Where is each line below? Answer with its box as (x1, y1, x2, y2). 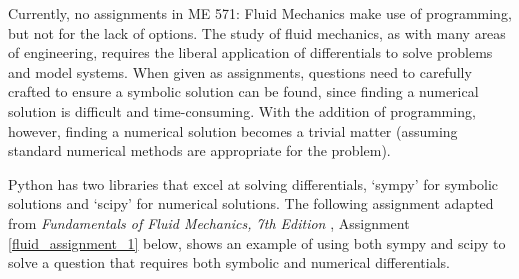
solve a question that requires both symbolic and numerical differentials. (8, 252, 450, 273)
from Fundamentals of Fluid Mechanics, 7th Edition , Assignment (8, 212, 410, 233)
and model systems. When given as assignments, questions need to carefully (8, 61, 472, 82)
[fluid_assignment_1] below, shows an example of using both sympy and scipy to (8, 232, 506, 253)
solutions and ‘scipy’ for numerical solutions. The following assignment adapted (8, 193, 494, 214)
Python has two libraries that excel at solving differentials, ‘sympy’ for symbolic (8, 173, 499, 194)
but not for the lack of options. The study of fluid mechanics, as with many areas (8, 22, 506, 43)
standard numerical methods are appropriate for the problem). (8, 140, 391, 161)
